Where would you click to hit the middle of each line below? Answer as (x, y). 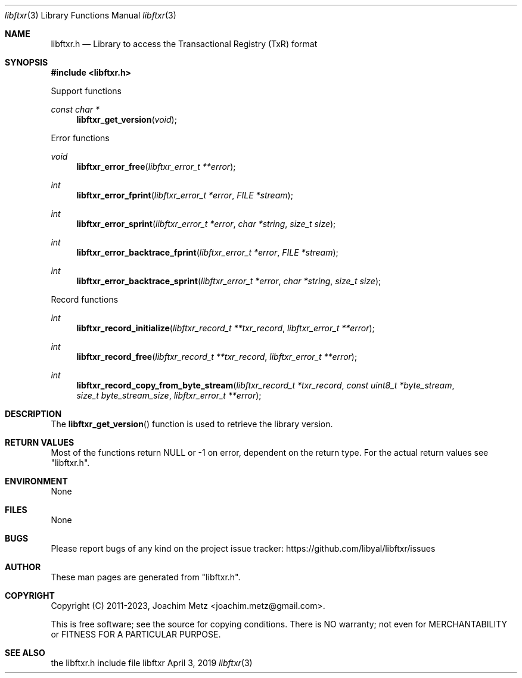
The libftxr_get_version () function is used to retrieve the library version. (192, 424)
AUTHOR (23, 567)
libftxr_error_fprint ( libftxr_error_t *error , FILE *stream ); (185, 195)
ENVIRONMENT (36, 481)
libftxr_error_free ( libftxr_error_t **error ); (156, 167)
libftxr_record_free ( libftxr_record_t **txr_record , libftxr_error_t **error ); (217, 357)
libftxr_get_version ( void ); (127, 119)
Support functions (86, 91)
